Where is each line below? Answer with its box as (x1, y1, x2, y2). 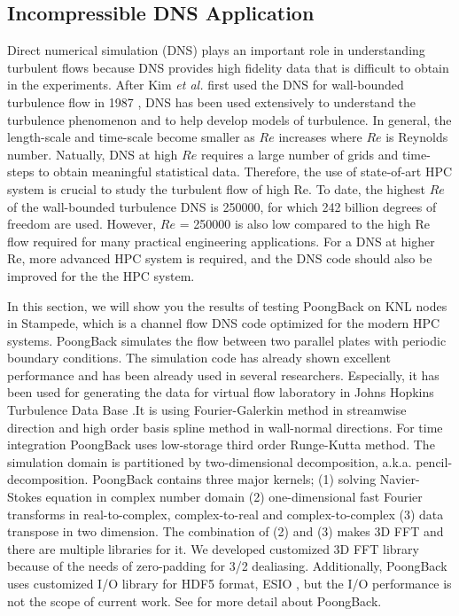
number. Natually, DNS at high (7, 144, 178, 163)
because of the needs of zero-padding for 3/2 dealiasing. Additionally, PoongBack (7, 557, 447, 575)
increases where (278, 128, 362, 146)
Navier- (379, 470, 420, 488)
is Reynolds (385, 128, 448, 146)
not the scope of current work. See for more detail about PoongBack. (7, 591, 382, 610)
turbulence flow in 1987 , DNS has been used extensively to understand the (7, 92, 416, 111)
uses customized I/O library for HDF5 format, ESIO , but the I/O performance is (7, 574, 452, 593)
